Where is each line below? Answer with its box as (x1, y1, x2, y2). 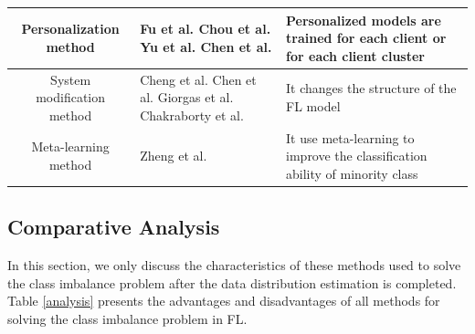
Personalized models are (286, 10, 441, 29)
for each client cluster (286, 46, 426, 65)
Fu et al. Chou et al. (140, 19, 271, 38)
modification (36, 88, 106, 107)
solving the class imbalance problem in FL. (7, 308, 248, 328)
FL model (286, 96, 341, 115)
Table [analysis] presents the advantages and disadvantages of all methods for (7, 291, 440, 310)
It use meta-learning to (286, 128, 415, 147)
